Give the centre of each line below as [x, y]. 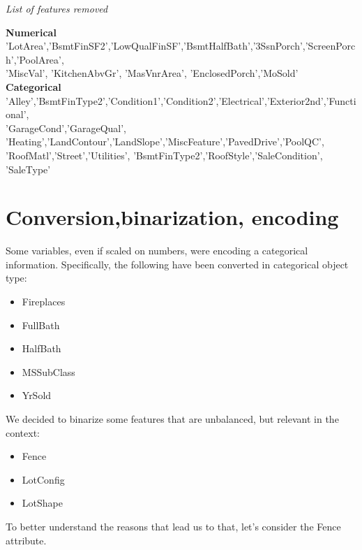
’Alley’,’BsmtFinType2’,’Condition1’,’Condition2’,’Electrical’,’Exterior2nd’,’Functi [181, 100]
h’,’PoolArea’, [35, 59]
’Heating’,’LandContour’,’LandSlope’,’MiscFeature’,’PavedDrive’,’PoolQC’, [165, 142]
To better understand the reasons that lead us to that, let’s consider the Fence [173, 526]
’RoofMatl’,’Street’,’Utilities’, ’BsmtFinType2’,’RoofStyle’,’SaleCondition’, [164, 155]
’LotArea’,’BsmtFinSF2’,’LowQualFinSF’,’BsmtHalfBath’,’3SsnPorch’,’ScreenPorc [181, 46]
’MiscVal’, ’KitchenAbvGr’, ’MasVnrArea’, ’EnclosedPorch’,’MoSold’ [152, 73]
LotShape [42, 503]
